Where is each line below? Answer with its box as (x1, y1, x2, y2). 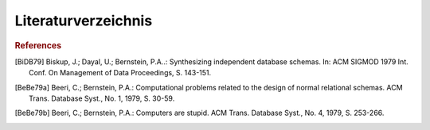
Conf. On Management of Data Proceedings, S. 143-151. (29, 68, 212, 78)
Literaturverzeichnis (14, 12, 153, 29)
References (14, 40, 62, 51)
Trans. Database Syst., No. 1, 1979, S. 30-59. (29, 94, 175, 103)
